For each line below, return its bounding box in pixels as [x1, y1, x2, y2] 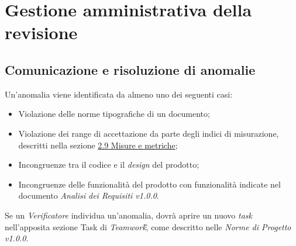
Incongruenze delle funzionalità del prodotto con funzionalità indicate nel [18, 178, 281, 190]
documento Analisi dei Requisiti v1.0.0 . [18, 189, 159, 202]
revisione [5, 20, 78, 44]
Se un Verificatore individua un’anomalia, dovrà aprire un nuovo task [5, 209, 252, 221]
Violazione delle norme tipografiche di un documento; [18, 108, 210, 120]
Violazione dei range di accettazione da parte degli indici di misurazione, [18, 127, 279, 139]
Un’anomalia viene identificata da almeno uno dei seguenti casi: [5, 88, 233, 100]
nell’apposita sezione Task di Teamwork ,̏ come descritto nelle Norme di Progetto [5, 220, 291, 233]
